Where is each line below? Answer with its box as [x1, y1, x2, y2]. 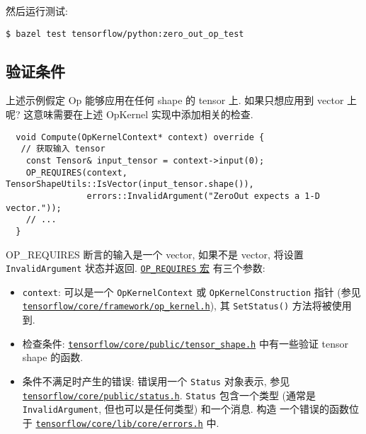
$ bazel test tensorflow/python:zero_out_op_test [6, 28, 244, 39]
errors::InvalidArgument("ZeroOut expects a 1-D [86, 190, 320, 201]
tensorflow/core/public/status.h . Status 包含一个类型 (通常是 [22, 387, 316, 402]
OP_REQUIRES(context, [25, 167, 127, 178]
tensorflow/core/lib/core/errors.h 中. [35, 415, 219, 430]
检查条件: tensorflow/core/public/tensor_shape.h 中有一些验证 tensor [22, 336, 349, 350]
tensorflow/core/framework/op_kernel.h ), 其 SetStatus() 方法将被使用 [22, 298, 352, 313]
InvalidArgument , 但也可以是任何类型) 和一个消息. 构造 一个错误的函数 [22, 401, 350, 416]
